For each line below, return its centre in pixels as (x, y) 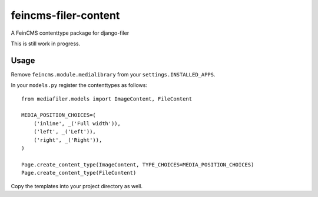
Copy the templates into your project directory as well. (77, 186)
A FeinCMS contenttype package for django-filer (70, 33)
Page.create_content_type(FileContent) (79, 173)
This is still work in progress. (46, 44)
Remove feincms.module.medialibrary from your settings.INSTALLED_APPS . (113, 74)
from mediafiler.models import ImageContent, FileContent (107, 99)
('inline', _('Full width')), (77, 123)
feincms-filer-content (65, 15)
